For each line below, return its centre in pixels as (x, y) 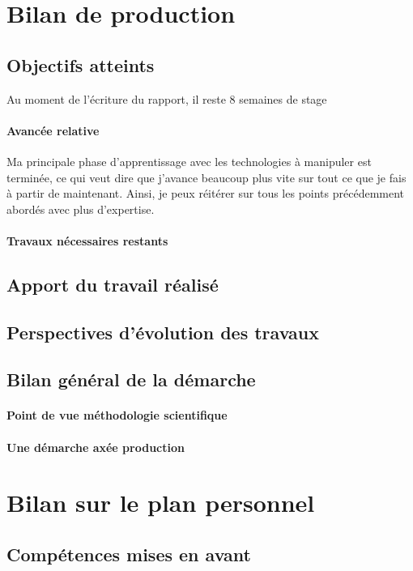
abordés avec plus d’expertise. (81, 209)
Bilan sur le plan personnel (161, 503)
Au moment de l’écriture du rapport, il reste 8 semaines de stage (167, 98)
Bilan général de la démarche (131, 379)
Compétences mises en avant (129, 554)
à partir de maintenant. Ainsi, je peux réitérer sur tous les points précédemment (206, 193)
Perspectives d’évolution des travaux (163, 332)
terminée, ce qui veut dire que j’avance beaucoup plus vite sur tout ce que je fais (206, 177)
